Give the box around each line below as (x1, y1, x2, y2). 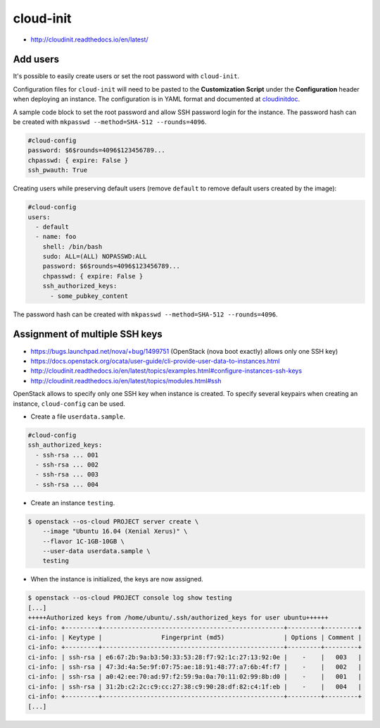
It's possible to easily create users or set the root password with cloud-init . (13, 72, 239, 80)
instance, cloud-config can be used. (13, 399, 126, 408)
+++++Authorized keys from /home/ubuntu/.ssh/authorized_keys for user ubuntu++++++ (27, 614, 329, 622)
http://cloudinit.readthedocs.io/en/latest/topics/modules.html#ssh (30, 376, 222, 385)
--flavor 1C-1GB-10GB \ (42, 537, 125, 545)
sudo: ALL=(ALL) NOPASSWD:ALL (42, 252, 147, 261)
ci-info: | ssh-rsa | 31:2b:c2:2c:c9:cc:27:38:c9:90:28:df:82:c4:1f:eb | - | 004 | (27, 682, 362, 691)
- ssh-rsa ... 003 (35, 471, 99, 479)
